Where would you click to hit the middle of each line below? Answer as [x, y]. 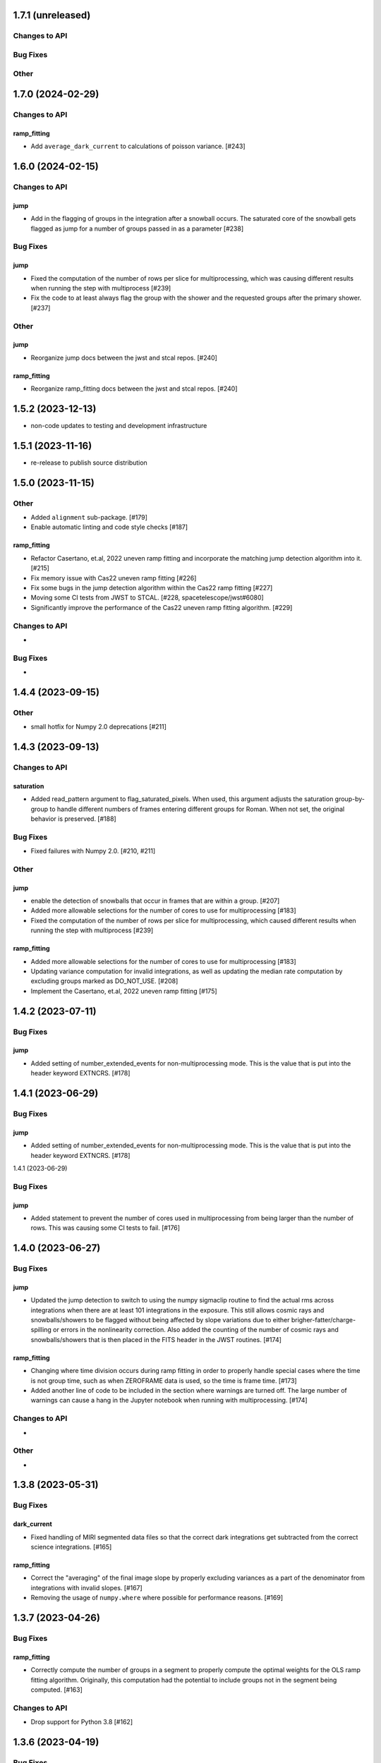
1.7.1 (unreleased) [52, 15]
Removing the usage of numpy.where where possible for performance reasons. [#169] [157, 1598]
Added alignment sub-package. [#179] [89, 518]
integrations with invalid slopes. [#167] [86, 1587]
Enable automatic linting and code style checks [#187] [109, 527]
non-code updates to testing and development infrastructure [119, 426]
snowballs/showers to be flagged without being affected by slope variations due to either [160, 1320]
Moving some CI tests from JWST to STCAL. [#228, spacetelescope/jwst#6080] [147, 598]
